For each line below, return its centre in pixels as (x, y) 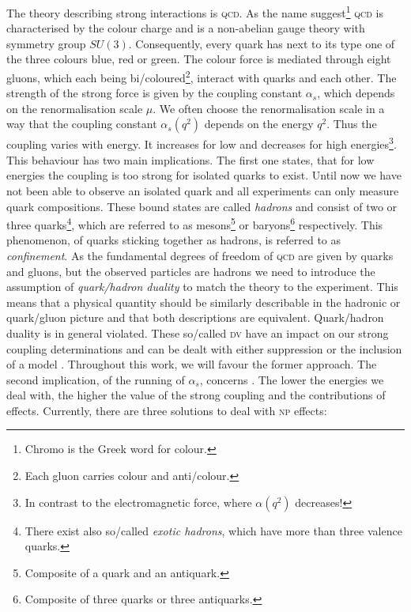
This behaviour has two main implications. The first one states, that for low (190, 159)
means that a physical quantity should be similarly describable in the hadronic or (204, 302)
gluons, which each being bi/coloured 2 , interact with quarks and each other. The (202, 76)
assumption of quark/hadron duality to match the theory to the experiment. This (202, 287)
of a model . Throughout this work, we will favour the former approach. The (192, 364)
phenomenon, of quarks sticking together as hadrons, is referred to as (174, 240)
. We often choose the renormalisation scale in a (269, 108)
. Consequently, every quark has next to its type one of (262, 43)
